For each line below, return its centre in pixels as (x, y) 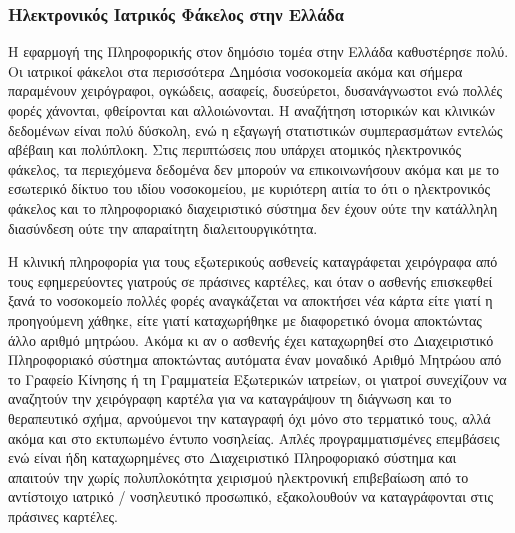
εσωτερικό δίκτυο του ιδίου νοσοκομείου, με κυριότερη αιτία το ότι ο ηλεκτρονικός (249, 188)
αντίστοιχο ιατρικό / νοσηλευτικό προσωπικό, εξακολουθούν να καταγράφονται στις (251, 496)
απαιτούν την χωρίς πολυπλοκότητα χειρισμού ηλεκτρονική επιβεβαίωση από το (238, 476)
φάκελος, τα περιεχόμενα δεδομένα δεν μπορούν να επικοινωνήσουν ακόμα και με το (253, 168)
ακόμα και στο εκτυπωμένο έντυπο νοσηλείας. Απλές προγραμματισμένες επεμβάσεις (254, 437)
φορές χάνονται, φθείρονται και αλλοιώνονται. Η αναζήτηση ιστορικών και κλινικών (251, 110)
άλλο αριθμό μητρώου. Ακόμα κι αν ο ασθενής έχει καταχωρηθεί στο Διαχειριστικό (251, 339)
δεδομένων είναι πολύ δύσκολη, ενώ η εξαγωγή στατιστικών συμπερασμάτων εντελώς (255, 129)
